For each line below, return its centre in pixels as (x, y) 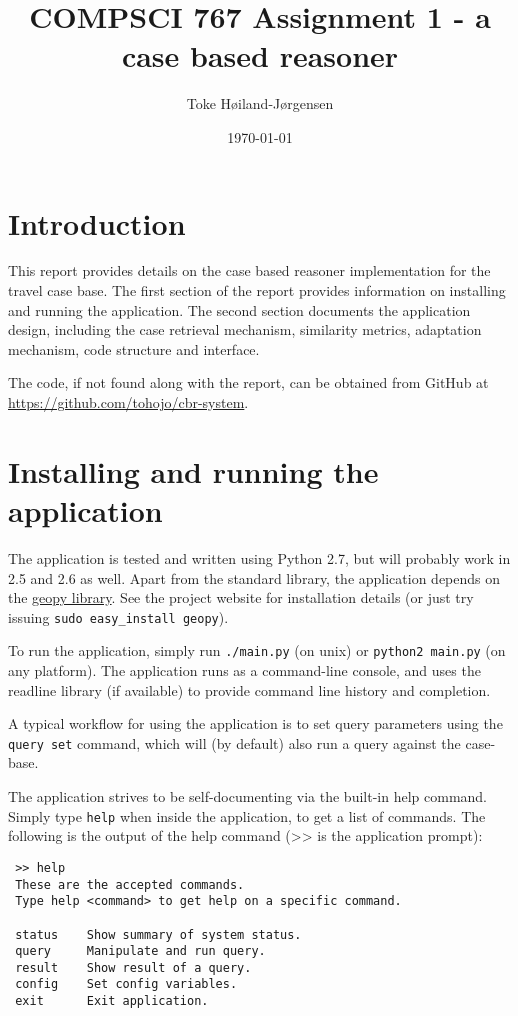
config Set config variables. (126, 984)
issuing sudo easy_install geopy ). (118, 616)
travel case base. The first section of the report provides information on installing (257, 290)
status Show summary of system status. (158, 934)
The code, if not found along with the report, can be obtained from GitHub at (248, 382)
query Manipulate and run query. (140, 951)
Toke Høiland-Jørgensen (260, 103)
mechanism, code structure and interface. (134, 348)
